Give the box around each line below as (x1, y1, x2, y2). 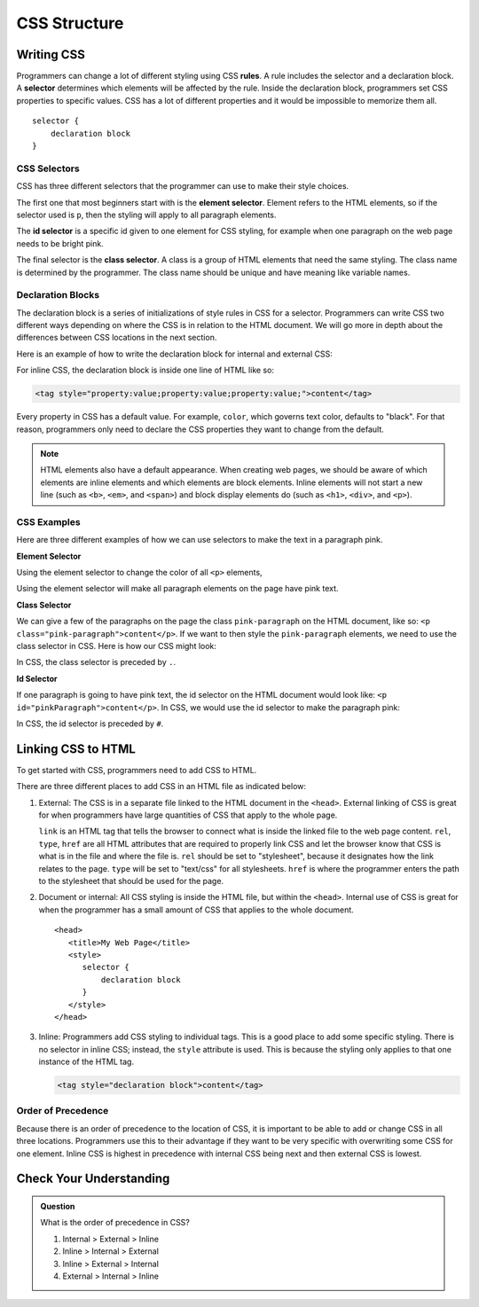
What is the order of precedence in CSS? (40, 1217, 191, 1228)
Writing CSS (16, 47, 86, 62)
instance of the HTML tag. (38, 1056, 135, 1068)
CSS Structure (16, 13, 124, 33)
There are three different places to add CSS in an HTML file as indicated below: (16, 781, 306, 792)
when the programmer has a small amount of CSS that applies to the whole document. (38, 904, 354, 915)
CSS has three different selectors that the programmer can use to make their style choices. (16, 181, 349, 192)
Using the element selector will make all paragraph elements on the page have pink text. (16, 583, 339, 594)
